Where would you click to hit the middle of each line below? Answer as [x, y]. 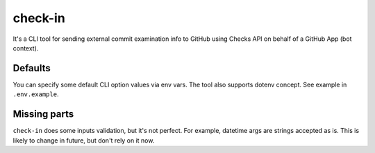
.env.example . [36, 94]
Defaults [32, 68]
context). [26, 48]
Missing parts [43, 114]
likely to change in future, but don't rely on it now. [84, 140]
